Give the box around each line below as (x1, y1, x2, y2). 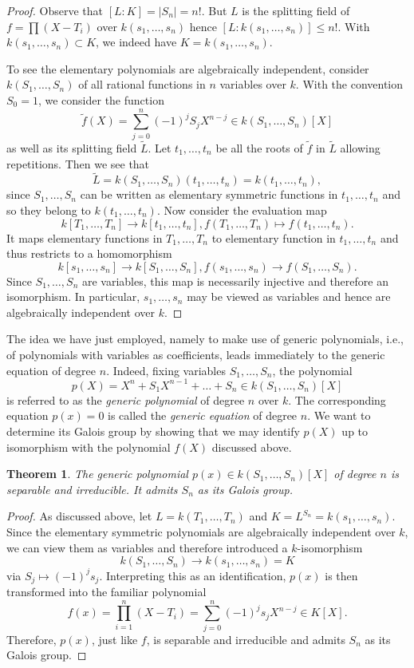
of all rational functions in (78, 76, 206, 93)
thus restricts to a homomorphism (6, 245, 172, 262)
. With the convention (295, 76, 404, 93)
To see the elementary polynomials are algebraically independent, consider (6, 60, 369, 77)
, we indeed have (96, 34, 177, 50)
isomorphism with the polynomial (6, 438, 171, 455)
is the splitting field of (242, 2, 350, 18)
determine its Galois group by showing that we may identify (6, 422, 300, 439)
